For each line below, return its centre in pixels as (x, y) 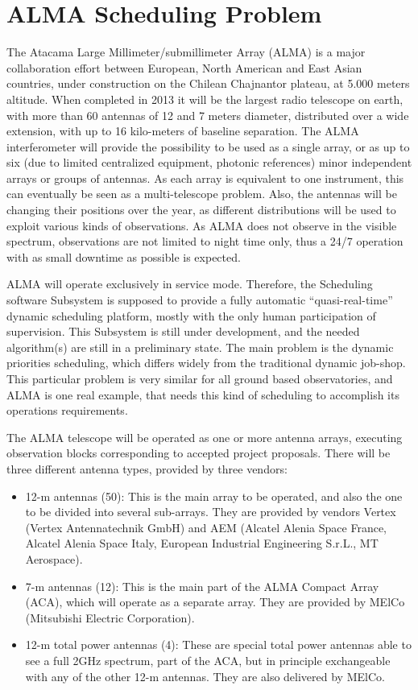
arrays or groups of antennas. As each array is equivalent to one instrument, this (205, 178)
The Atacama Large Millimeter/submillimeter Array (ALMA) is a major (186, 52)
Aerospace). (54, 558)
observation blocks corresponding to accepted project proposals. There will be (199, 453)
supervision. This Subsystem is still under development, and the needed (183, 331)
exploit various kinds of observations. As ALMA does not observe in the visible (202, 225)
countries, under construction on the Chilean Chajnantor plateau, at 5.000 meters (208, 83)
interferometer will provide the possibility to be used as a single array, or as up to (208, 146)
